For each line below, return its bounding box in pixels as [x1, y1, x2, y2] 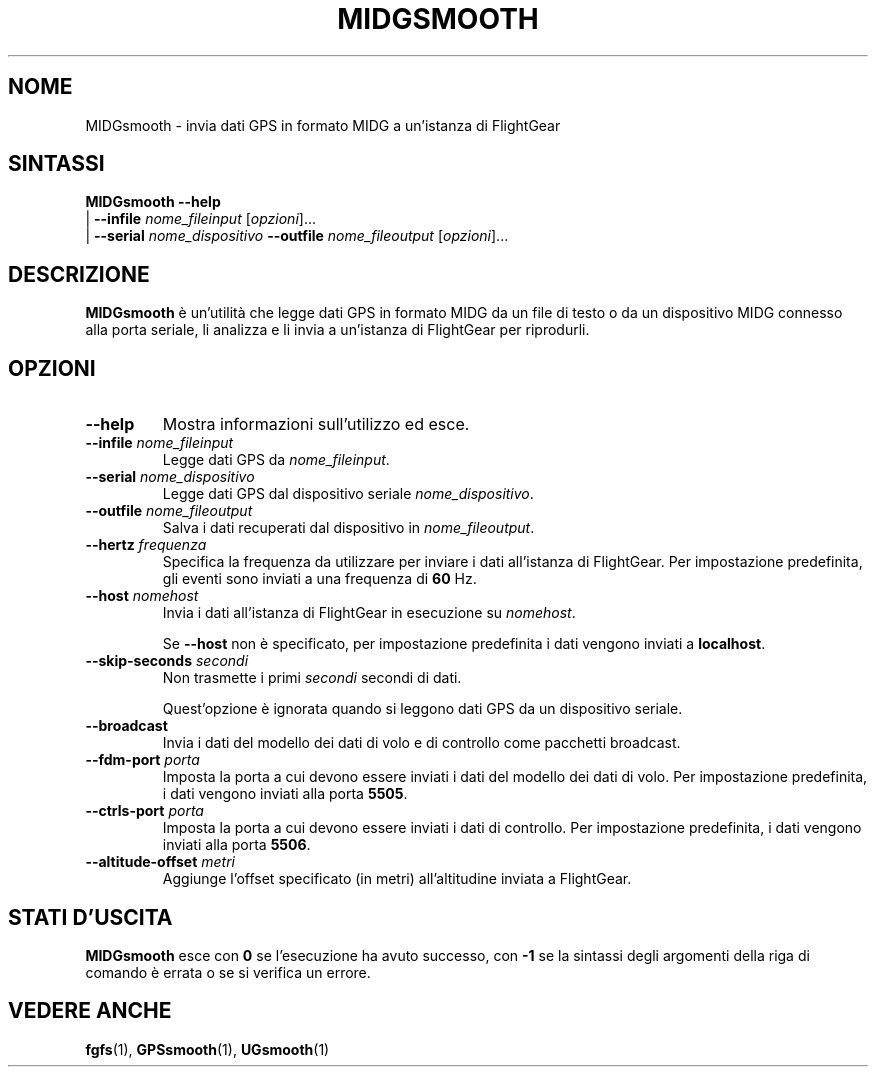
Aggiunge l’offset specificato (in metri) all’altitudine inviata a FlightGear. [162, 870, 632, 888]
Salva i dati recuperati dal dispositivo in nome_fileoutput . [162, 519, 535, 537]
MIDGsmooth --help [85, 193, 221, 211]
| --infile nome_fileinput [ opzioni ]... [85, 210, 316, 228]
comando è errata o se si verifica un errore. [85, 963, 371, 981]
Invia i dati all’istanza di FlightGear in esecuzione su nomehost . [162, 604, 576, 622]
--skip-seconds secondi [85, 652, 249, 670]
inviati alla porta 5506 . [162, 836, 311, 854]
